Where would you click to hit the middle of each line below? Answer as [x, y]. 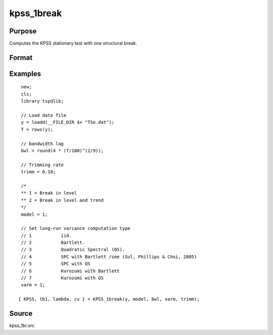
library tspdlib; [42, 101]
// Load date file [44, 115]
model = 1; [34, 214]
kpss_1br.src [22, 325]
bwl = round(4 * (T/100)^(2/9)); [62, 151]
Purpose [23, 31]
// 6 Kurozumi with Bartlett [70, 271]
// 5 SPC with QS [56, 264]
